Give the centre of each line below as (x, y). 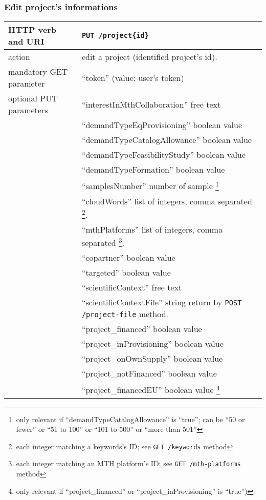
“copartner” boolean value (128, 258)
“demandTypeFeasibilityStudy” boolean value (163, 155)
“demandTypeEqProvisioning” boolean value (162, 125)
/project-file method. (125, 314)
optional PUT (33, 98)
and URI (26, 41)
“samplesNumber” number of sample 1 (150, 185)
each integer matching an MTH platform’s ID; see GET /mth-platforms (128, 463)
